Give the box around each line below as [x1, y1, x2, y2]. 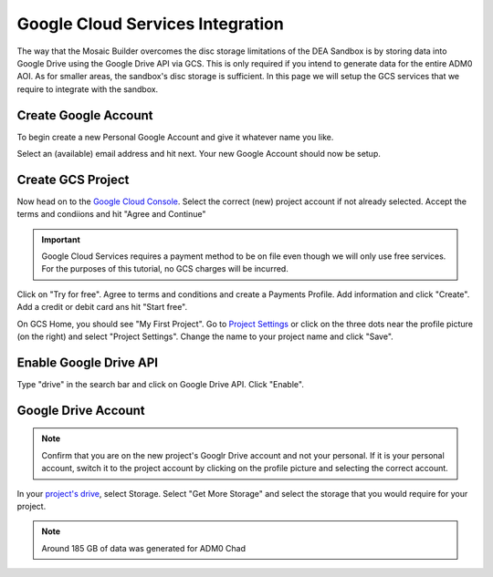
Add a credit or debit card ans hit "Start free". [16, 302, 187, 313]
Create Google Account [16, 108, 154, 123]
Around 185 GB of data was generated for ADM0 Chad [41, 542, 246, 553]
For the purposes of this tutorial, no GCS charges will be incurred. [41, 263, 289, 274]
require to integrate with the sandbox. [16, 83, 159, 95]
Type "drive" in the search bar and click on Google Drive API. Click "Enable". [16, 378, 305, 389]
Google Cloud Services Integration [16, 14, 285, 34]
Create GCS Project [16, 171, 130, 187]
